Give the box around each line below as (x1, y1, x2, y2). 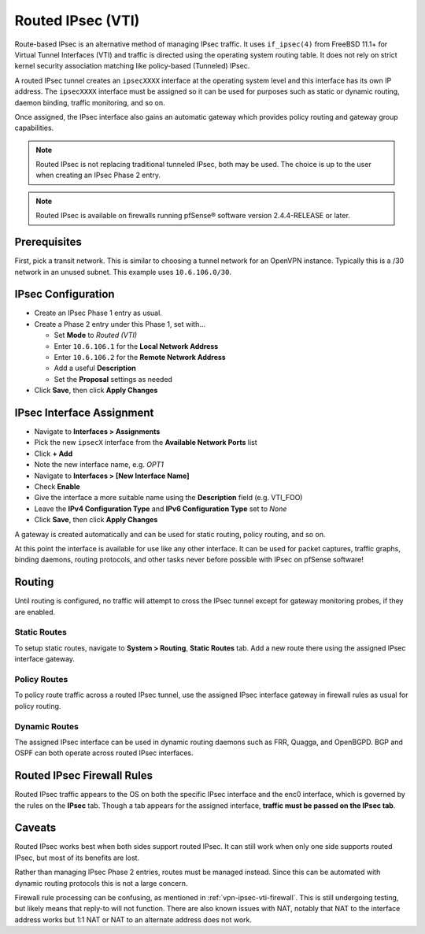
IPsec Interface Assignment (14, 406, 154, 419)
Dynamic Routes (14, 721, 79, 732)
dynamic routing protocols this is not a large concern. (14, 878, 188, 888)
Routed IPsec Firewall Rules (14, 769, 153, 783)
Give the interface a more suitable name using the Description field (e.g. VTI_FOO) (34, 493, 303, 502)
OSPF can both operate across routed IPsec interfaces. (14, 748, 194, 758)
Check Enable (34, 482, 80, 491)
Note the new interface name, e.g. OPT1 (34, 460, 164, 469)
